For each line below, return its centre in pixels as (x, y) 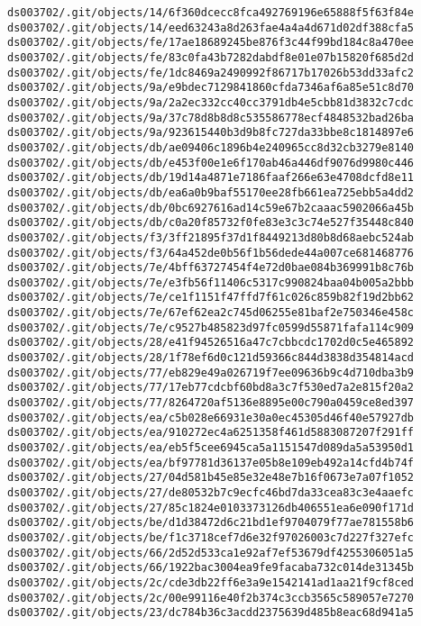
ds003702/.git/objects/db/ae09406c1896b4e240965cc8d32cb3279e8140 (211, 147)
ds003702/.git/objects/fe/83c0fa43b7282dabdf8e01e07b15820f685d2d (211, 57)
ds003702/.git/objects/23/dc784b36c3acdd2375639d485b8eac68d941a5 (211, 613)
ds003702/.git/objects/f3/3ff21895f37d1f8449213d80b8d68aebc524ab (211, 237)
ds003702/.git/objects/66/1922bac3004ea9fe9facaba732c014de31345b (211, 568)
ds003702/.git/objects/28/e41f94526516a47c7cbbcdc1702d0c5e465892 (211, 343)
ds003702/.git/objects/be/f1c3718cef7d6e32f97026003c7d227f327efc (211, 537)
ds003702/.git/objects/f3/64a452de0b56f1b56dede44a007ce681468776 (211, 253)
